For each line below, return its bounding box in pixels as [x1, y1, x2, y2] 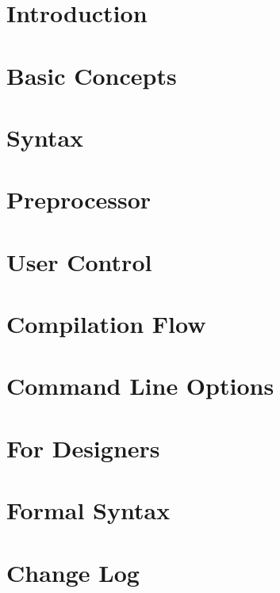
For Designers [6, 431, 160, 464]
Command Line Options [6, 369, 274, 402]
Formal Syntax [6, 494, 171, 526]
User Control [6, 245, 152, 277]
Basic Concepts [6, 59, 177, 91]
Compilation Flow [6, 308, 206, 340]
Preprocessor [6, 183, 152, 216]
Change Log [6, 556, 140, 588]
